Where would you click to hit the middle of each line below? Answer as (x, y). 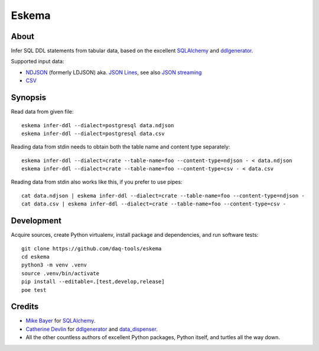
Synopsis (29, 98)
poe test (34, 290)
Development (36, 221)
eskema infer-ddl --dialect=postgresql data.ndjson (98, 125)
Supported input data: (38, 62)
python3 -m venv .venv (54, 265)
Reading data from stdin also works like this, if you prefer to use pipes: (97, 182)
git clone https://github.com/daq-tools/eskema (92, 248)
